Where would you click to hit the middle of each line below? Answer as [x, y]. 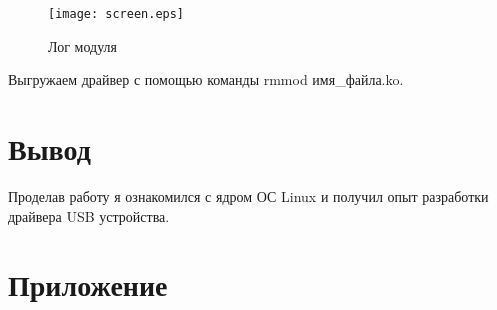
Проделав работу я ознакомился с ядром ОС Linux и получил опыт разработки [248, 195]
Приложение [88, 284]
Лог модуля [82, 45]
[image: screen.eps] [116, 14]
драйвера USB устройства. [89, 215]
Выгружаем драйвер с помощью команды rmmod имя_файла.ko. [206, 79]
